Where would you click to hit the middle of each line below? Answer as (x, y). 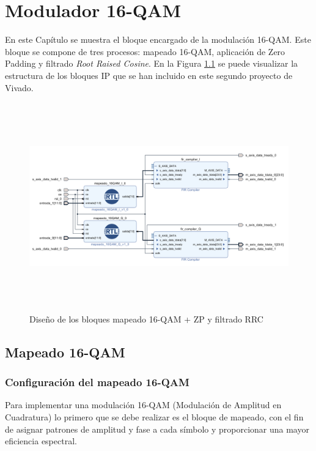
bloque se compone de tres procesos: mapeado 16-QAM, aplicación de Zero (145, 51)
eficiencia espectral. (41, 441)
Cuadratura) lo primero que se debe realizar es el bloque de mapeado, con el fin (154, 417)
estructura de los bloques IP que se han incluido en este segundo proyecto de (149, 75)
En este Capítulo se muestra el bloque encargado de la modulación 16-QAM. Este (158, 39)
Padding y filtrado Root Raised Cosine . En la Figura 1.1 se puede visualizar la (152, 63)
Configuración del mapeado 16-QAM (97, 382)
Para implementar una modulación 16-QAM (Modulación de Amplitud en (143, 405)
